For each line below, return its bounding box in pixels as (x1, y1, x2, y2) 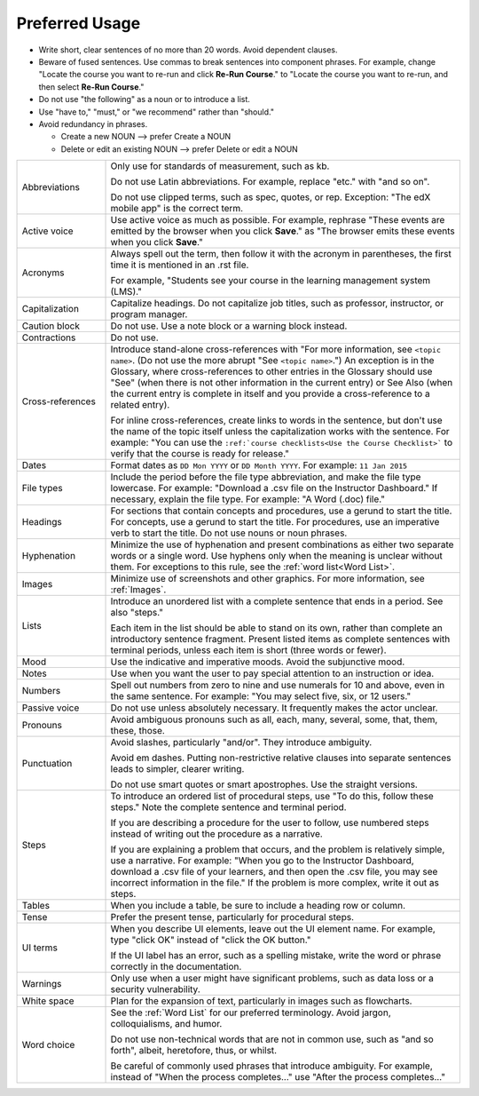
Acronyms (21, 266, 65, 279)
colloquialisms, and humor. (110, 1018, 223, 1030)
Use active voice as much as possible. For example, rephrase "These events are (110, 214, 445, 226)
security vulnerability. (110, 983, 200, 996)
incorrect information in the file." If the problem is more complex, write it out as (110, 877, 439, 889)
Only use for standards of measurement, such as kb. (110, 160, 330, 172)
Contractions (21, 331, 76, 344)
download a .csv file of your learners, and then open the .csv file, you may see (110, 866, 438, 878)
